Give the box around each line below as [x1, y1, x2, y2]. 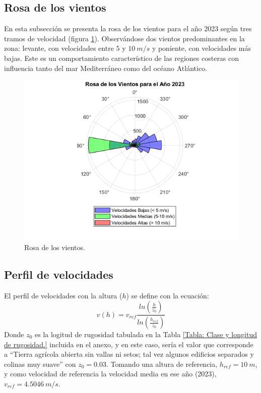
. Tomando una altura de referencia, [106, 358, 218, 369]
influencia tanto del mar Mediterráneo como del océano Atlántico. [4, 62, 208, 73]
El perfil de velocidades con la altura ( [4, 290, 122, 300]
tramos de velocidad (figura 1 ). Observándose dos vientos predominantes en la [4, 33, 245, 43]
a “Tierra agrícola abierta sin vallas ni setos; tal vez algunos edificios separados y [4, 349, 254, 359]
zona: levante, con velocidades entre [4, 43, 114, 53]
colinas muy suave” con [4, 358, 76, 369]
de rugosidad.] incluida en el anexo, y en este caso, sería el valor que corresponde [4, 339, 253, 349]
